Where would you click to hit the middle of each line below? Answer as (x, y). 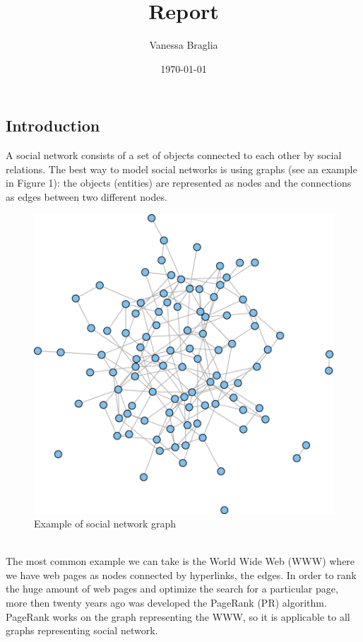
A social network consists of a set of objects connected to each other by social (174, 155)
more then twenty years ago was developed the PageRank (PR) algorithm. (166, 603)
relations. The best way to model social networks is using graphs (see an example (181, 169)
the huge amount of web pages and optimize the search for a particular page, (172, 589)
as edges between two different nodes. (87, 196)
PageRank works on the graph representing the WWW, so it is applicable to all (178, 616)
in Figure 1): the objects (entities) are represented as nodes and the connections (179, 183)
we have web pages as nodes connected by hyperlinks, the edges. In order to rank (181, 574)
